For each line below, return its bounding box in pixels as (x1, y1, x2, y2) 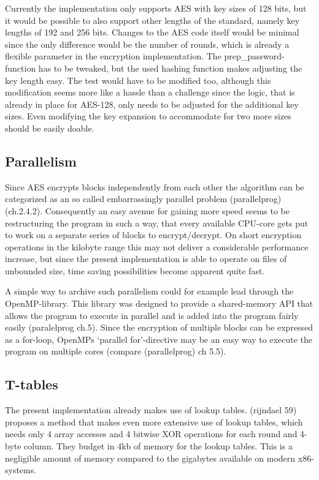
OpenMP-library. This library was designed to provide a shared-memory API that (5, 297, 313, 310)
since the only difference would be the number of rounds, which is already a (5, 37, 290, 50)
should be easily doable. (5, 121, 94, 134)
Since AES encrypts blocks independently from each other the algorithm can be (5, 180, 304, 193)
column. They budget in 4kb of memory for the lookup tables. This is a (24, 440, 293, 452)
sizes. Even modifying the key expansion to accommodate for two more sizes (5, 110, 291, 122)
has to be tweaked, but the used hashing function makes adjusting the (38, 61, 302, 74)
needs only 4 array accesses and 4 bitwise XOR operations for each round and (5, 427, 298, 440)
